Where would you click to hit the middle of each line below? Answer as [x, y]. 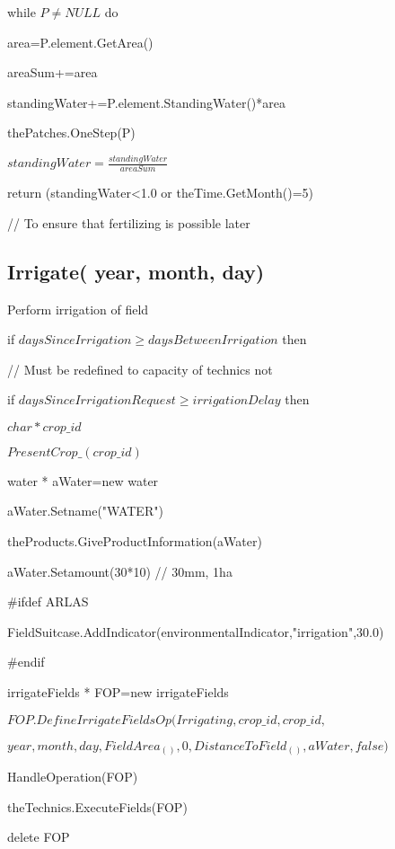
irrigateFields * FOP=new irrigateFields [118, 692]
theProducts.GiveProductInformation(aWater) [135, 541]
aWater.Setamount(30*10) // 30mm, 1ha [120, 571]
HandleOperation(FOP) [73, 777]
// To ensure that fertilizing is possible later [129, 222]
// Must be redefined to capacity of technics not [140, 369]
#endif [26, 662]
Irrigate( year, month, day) [136, 271]
